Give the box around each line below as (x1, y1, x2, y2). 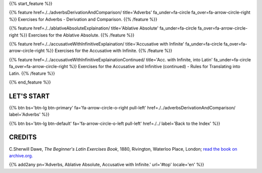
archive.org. (9, 153, 33, 158)
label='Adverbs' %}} (9, 112, 50, 118)
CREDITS (9, 133, 37, 141)
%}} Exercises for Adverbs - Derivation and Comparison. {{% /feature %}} (9, 16, 158, 22)
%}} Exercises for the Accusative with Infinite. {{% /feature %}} (46, 48, 172, 53)
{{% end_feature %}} (9, 79, 51, 85)
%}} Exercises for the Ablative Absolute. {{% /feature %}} (19, 32, 135, 38)
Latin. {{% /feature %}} (9, 70, 55, 76)
